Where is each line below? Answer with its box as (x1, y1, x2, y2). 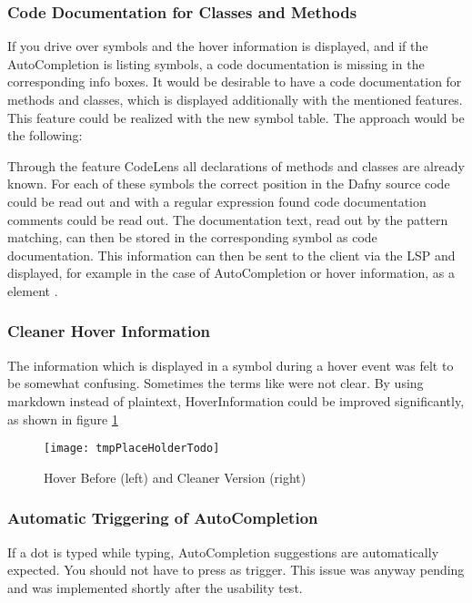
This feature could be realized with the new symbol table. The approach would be (7, 107, 465, 127)
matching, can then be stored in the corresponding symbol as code (7, 228, 377, 247)
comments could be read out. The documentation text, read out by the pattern (7, 210, 448, 229)
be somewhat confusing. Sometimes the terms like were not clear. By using (7, 373, 424, 393)
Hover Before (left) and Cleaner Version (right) (44, 467, 306, 486)
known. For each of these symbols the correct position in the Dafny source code (7, 174, 450, 193)
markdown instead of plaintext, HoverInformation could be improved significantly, (7, 391, 465, 410)
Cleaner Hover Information (7, 320, 211, 342)
